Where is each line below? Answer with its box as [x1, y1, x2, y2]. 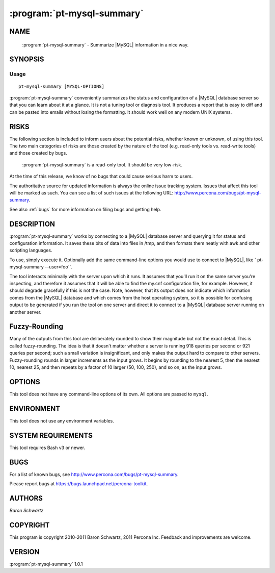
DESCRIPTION [9, 219, 56, 228]
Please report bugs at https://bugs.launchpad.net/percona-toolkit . [9, 481, 148, 487]
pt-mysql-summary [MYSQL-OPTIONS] [18, 83, 104, 89]
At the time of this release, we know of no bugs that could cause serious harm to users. [9, 173, 193, 180]
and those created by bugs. [9, 150, 67, 156]
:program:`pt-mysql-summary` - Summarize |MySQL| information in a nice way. [22, 41, 188, 48]
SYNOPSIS [9, 55, 44, 64]
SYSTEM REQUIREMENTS [9, 431, 93, 440]
